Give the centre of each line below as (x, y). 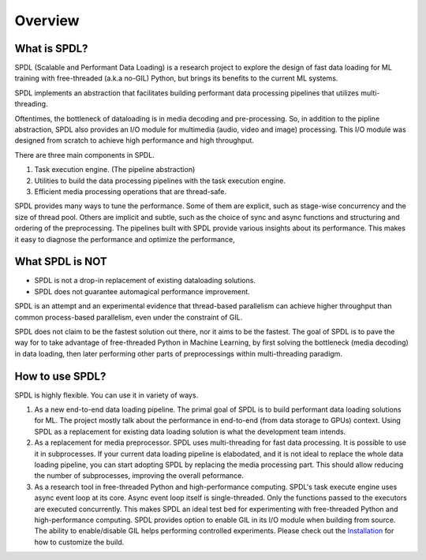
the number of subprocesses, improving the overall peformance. (139, 476)
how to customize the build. (79, 542)
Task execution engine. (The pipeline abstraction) (115, 170)
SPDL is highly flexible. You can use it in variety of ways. (106, 395)
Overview (47, 21)
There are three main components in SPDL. (85, 155)
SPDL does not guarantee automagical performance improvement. (142, 291)
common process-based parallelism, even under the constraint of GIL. (129, 317)
